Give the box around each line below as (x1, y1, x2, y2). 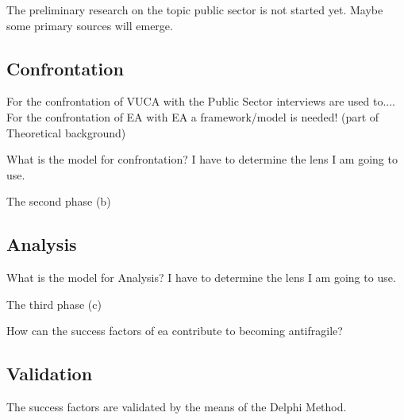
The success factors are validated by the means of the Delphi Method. (6, 399, 347, 415)
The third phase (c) (6, 295, 102, 312)
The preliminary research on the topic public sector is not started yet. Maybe (6, 2, 383, 17)
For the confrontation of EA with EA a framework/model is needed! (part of (6, 108, 379, 125)
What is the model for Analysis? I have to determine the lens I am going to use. (6, 269, 396, 286)
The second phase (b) (6, 193, 111, 210)
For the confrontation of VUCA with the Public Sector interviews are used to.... (6, 93, 395, 110)
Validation (6, 361, 93, 386)
